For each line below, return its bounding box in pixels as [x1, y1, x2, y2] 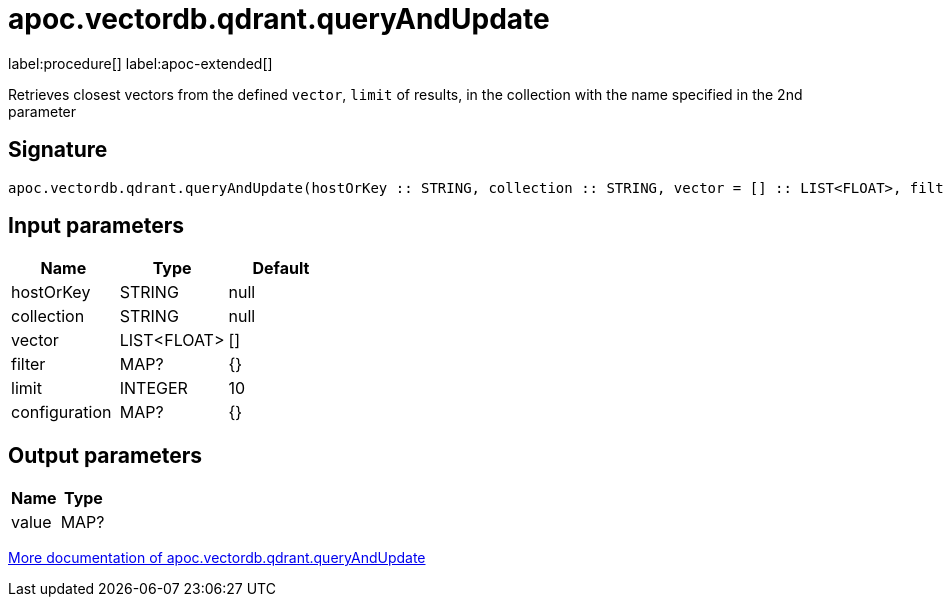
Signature [8, 137, 108, 163]
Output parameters [8, 442, 202, 468]
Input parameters [8, 213, 185, 239]
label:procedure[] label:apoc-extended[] [8, 54, 273, 72]
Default [252, 258, 310, 279]
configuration [11, 402, 112, 423]
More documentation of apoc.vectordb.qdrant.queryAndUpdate [8, 549, 426, 567]
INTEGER [119, 378, 188, 399]
